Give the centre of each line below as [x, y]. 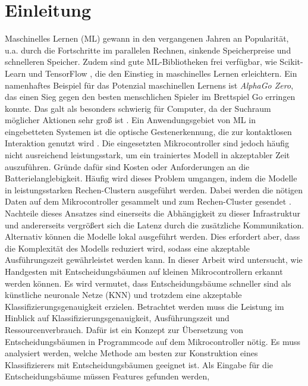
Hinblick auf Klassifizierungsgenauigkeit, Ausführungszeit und [117, 318]
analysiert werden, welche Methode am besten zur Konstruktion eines [131, 353]
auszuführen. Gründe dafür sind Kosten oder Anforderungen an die [127, 166]
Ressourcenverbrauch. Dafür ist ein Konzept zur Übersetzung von [124, 329]
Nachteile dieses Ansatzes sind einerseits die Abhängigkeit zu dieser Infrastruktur [153, 213]
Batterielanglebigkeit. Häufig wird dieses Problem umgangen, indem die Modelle [151, 178]
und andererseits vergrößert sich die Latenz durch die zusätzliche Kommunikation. [155, 225]
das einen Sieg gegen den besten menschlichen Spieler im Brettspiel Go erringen [150, 97]
